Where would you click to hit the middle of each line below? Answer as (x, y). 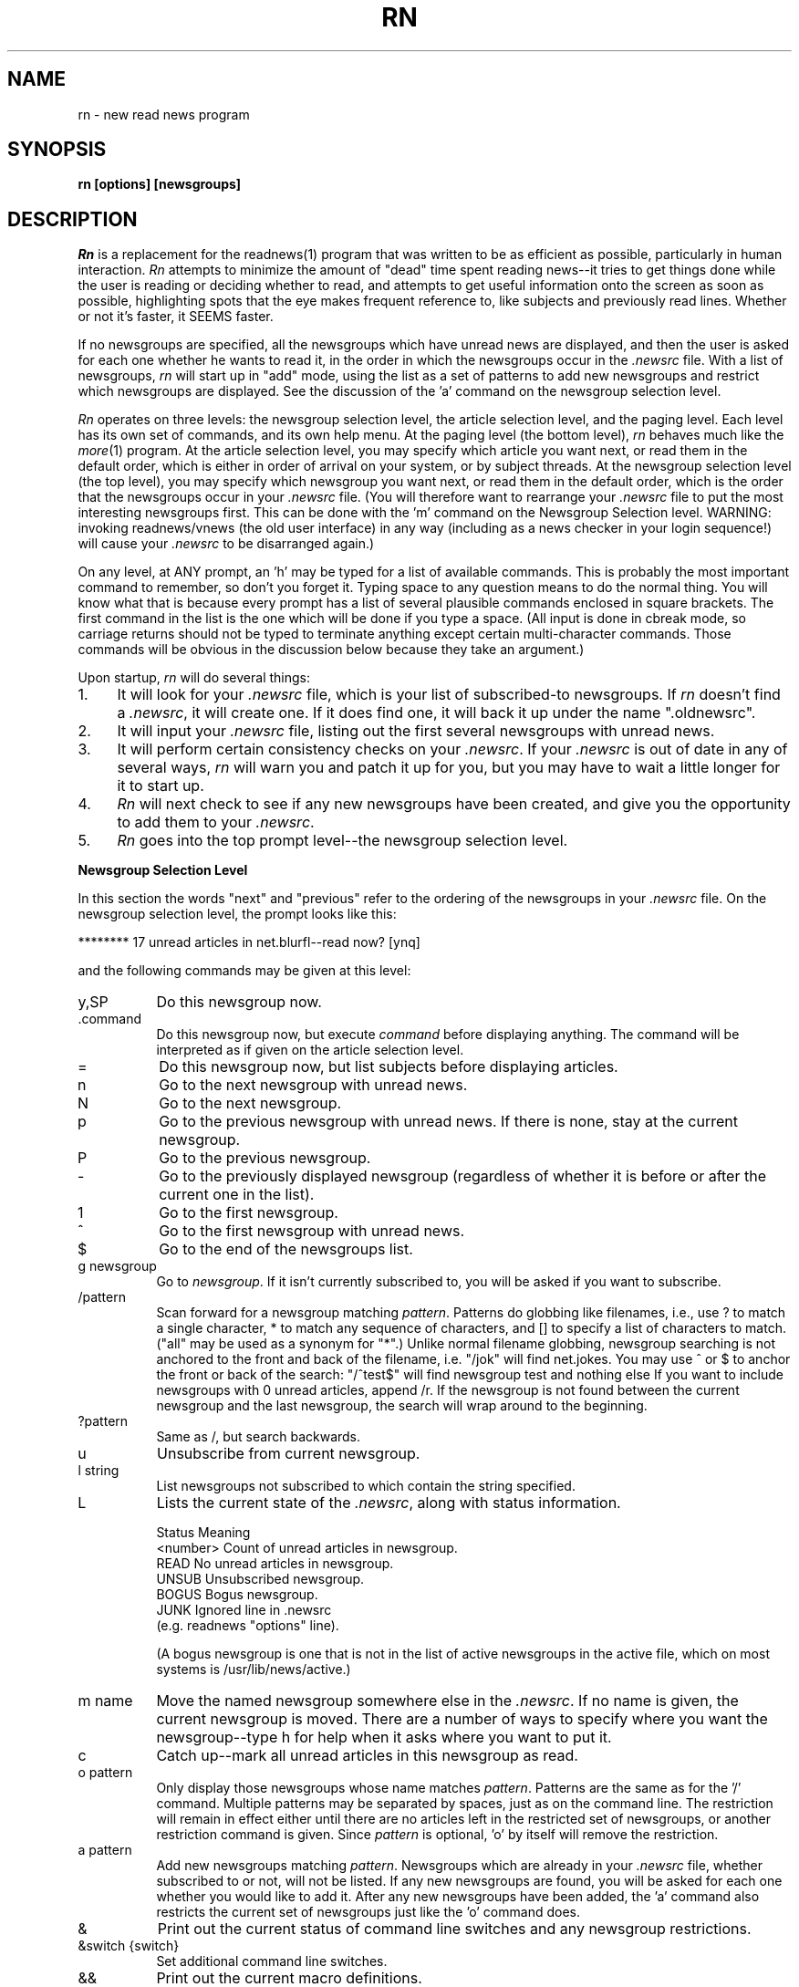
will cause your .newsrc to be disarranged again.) (226, 544)
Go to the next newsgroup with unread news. (313, 1085)
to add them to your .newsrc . (216, 822)
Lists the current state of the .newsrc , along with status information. (389, 1503)
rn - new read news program (164, 114)
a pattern (105, 1850)
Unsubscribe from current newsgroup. (289, 1454)
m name (105, 1701)
